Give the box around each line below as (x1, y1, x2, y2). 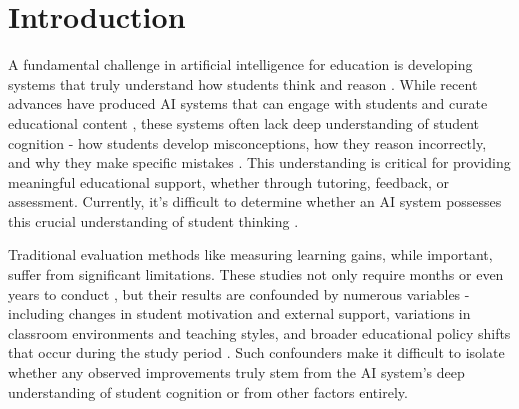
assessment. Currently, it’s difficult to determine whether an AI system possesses (8, 191, 502, 212)
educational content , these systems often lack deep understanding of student (8, 112, 480, 133)
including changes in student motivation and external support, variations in (8, 303, 471, 324)
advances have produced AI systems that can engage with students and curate (8, 93, 488, 114)
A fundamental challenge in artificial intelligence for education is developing (8, 54, 473, 75)
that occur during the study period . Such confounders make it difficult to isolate (8, 342, 505, 363)
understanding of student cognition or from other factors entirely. (8, 381, 408, 402)
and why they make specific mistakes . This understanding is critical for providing (8, 152, 511, 173)
